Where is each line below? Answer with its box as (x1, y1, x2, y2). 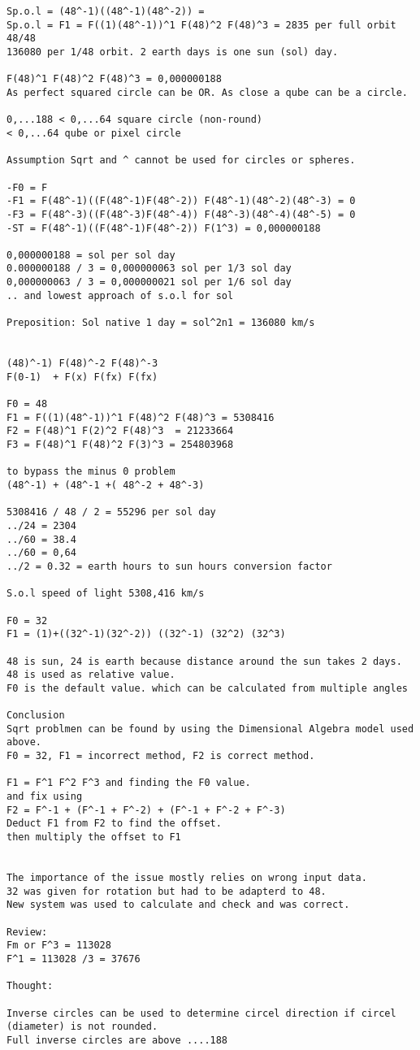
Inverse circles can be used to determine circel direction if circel (6, 1007, 396, 1019)
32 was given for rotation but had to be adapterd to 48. (6, 885, 327, 897)
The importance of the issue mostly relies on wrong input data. (6, 872, 367, 883)
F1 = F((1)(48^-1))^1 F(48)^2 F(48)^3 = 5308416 (6, 411, 275, 423)
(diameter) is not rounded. (6, 1021, 158, 1033)
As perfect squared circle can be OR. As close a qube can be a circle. (6, 86, 408, 98)
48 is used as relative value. (6, 669, 175, 681)
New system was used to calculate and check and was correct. (6, 899, 350, 911)
